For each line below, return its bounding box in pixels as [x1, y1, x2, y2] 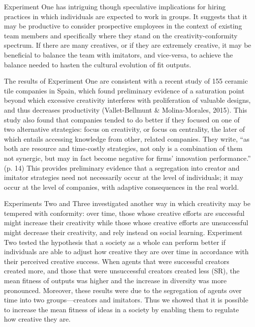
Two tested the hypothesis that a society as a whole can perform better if [4, 237, 226, 247]
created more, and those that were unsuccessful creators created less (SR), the [4, 266, 240, 276]
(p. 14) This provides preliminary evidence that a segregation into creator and [4, 162, 240, 173]
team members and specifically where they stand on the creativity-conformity [4, 30, 238, 40]
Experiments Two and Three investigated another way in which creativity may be [4, 198, 251, 208]
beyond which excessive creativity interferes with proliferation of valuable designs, [4, 95, 251, 105]
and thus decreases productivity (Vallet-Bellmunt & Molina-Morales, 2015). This [4, 104, 247, 115]
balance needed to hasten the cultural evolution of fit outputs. [4, 59, 191, 69]
